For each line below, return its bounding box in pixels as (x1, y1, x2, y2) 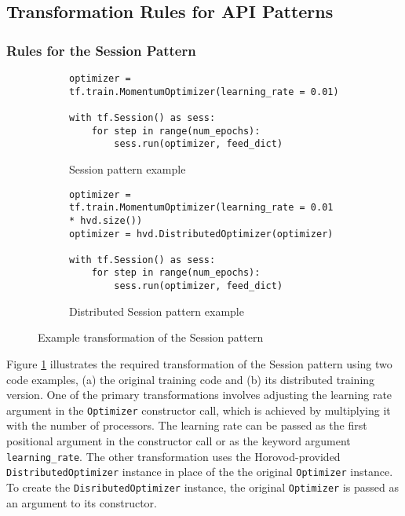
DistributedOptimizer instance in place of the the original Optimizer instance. (6, 463, 393, 480)
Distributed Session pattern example (69, 302, 244, 319)
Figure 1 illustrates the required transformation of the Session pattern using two (6, 355, 392, 371)
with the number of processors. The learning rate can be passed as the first (6, 417, 367, 434)
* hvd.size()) (69, 214, 143, 226)
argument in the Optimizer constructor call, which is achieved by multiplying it (6, 401, 391, 418)
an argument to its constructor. (6, 494, 157, 511)
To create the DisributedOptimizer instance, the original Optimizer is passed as (6, 478, 399, 495)
